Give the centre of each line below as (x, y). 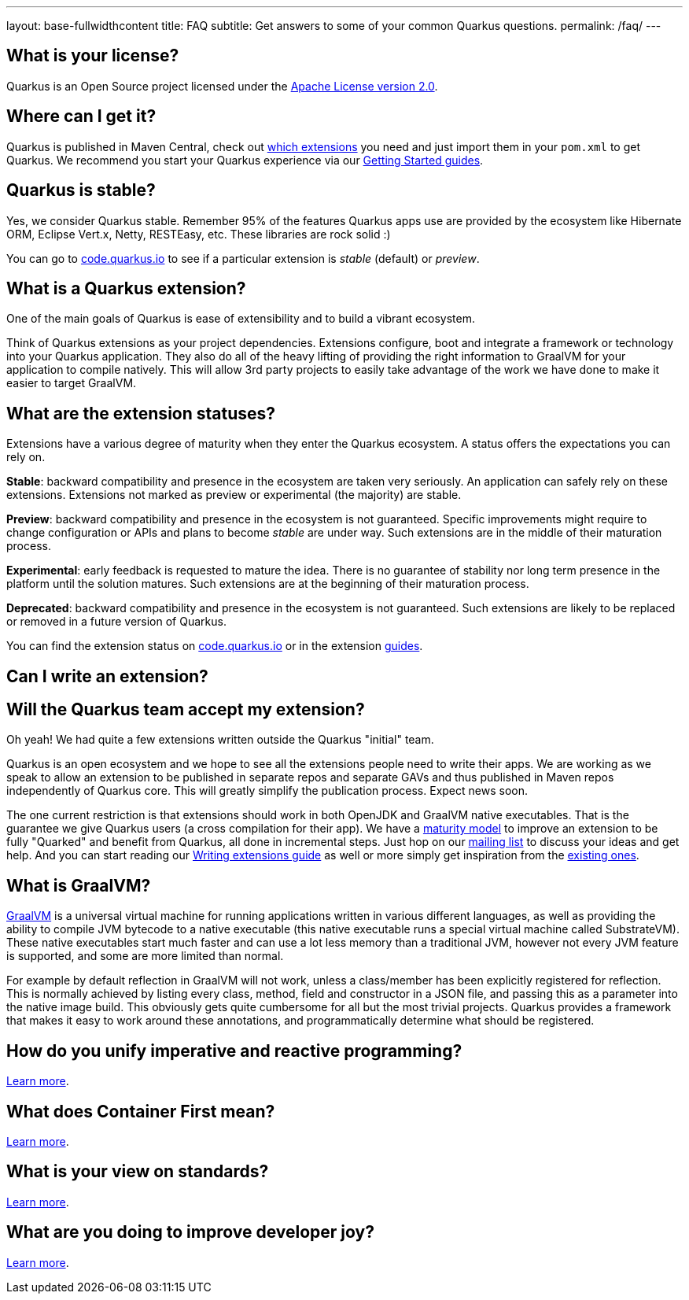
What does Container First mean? (141, 1111)
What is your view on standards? (138, 1172)
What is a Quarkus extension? (126, 288)
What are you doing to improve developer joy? (190, 1232)
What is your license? (93, 56)
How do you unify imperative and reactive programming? (234, 1051)
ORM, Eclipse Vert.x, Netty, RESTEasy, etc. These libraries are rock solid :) (199, 234)
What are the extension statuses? (141, 413)
